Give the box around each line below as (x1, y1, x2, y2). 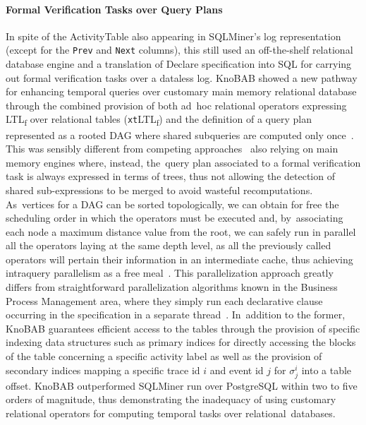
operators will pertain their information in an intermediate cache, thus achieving (6, 251, 353, 266)
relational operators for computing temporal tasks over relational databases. (6, 405, 336, 420)
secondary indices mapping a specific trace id (6, 362, 200, 377)
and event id (209, 362, 264, 377)
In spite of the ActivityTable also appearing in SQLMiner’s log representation (6, 28, 341, 43)
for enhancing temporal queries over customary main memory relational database (6, 84, 357, 99)
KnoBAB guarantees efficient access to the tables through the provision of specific (6, 321, 360, 335)
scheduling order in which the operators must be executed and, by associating (6, 210, 343, 225)
